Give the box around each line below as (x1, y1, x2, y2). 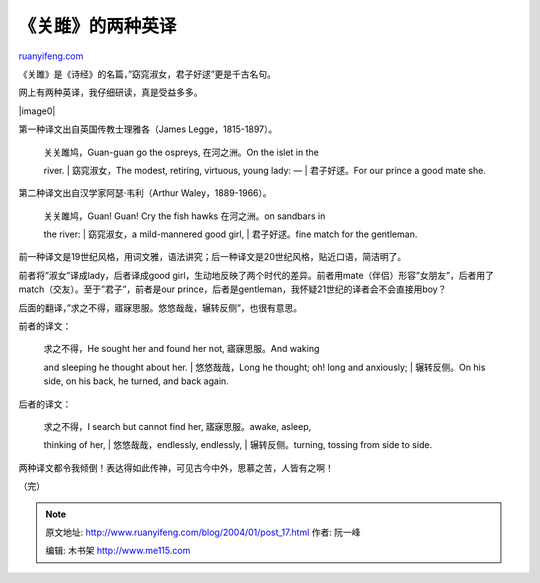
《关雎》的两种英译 (18, 15, 177, 37)
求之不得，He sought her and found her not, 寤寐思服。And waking (43, 343, 320, 355)
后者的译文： (18, 398, 72, 410)
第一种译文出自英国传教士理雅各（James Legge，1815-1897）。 (18, 123, 278, 135)
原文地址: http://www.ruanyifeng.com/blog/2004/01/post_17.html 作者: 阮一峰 (45, 526, 361, 538)
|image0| (18, 105, 56, 117)
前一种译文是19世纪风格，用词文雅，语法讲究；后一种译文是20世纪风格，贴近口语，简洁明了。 (18, 251, 407, 263)
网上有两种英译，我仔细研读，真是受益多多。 (18, 86, 203, 99)
